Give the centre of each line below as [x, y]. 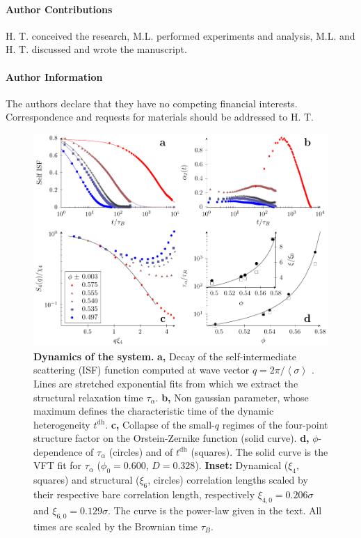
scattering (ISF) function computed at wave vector [142, 370]
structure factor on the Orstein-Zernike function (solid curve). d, [171, 438]
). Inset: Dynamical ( [242, 465]
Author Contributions [59, 9]
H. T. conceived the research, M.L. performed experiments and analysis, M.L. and [180, 35]
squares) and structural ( [87, 480]
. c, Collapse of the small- [160, 424]
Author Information [54, 76]
